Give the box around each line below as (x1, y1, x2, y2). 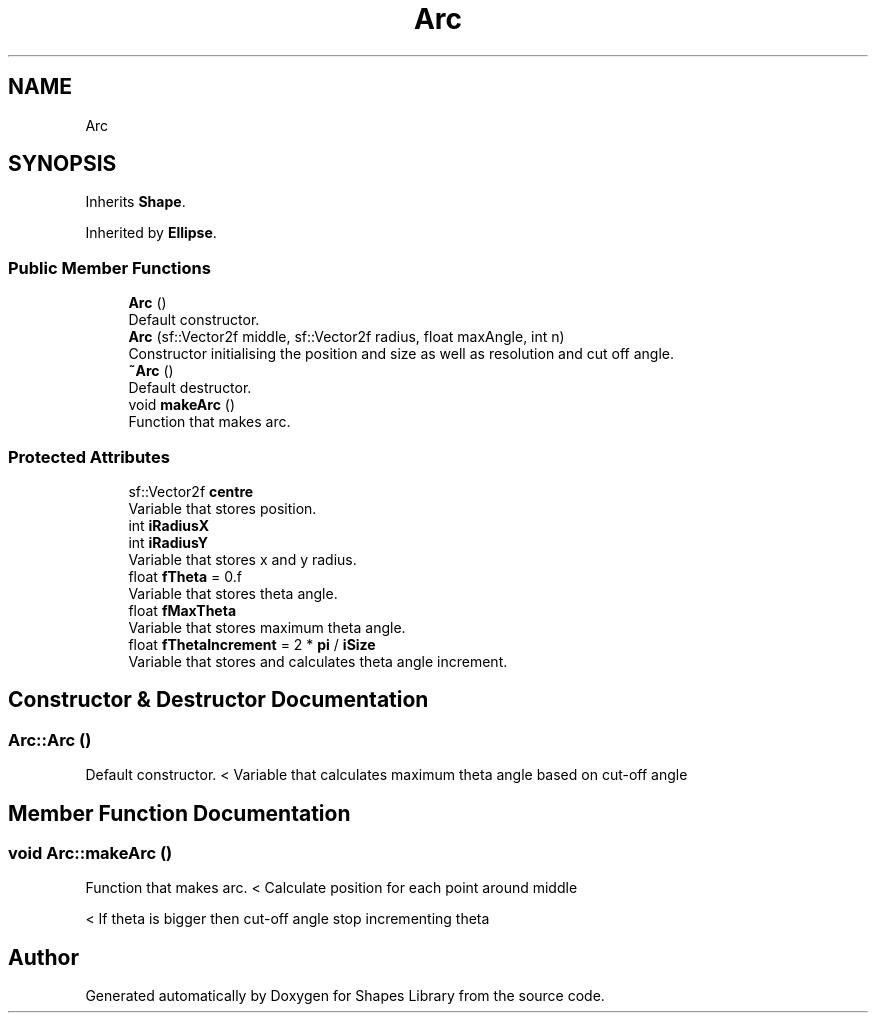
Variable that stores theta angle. (128, 584, 338, 602)
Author (8, 944, 79, 970)
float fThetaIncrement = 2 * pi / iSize (128, 635, 376, 653)
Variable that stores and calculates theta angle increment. (128, 652, 508, 670)
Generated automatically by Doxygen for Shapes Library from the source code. (85, 987, 605, 1005)
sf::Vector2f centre (128, 482, 254, 500)
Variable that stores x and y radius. (128, 550, 357, 568)
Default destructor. (128, 379, 252, 397)
